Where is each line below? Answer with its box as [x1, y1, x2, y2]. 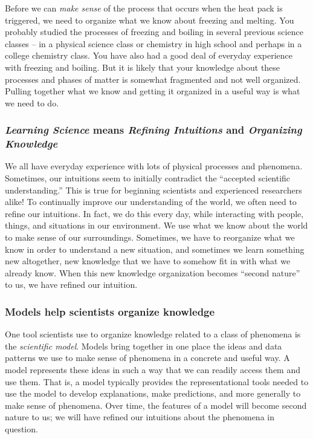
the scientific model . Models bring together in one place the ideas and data [5, 339, 282, 352]
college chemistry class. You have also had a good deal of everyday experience [5, 49, 292, 62]
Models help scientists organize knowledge [5, 304, 215, 319]
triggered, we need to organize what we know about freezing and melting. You [5, 13, 294, 26]
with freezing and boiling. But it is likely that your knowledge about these [5, 60, 280, 73]
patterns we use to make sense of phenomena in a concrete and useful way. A [5, 351, 290, 364]
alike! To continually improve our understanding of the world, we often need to [5, 195, 297, 208]
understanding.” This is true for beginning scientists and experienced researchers [5, 183, 302, 196]
